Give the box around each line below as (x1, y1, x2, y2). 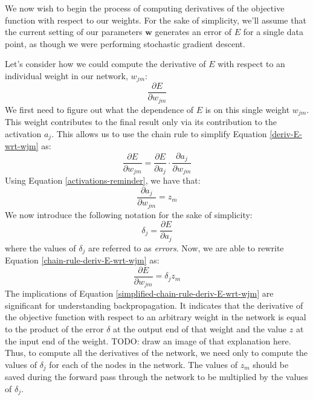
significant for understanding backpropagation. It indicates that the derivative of (5, 298, 303, 311)
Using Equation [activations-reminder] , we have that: (5, 173, 201, 186)
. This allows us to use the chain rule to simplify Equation (51, 127, 267, 140)
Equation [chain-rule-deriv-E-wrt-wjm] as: (5, 254, 160, 266)
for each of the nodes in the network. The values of (49, 358, 238, 370)
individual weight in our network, (5, 69, 128, 82)
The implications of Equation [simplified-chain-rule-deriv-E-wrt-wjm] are (5, 287, 274, 300)
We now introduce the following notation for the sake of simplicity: (5, 208, 253, 221)
